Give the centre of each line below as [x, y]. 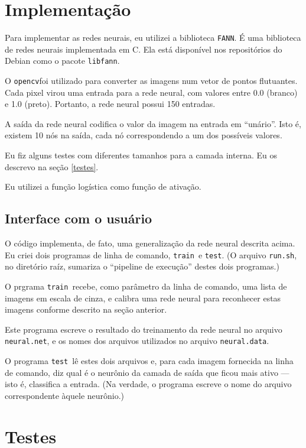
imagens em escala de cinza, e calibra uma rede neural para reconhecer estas [143, 298]
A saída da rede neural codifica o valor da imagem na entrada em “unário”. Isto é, [153, 123]
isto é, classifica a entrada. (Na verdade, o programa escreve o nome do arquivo [148, 384]
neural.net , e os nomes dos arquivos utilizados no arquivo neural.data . [137, 341]
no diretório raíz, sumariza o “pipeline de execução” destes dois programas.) [142, 266]
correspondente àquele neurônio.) [65, 395]
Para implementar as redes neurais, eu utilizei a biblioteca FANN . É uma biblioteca [153, 38]
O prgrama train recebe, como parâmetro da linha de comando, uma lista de [146, 286]
